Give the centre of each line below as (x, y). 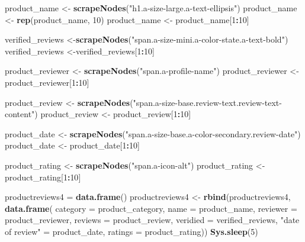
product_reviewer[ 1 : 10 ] (47, 82)
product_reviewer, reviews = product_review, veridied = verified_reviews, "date (152, 220)
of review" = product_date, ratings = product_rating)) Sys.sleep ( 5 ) (131, 231)
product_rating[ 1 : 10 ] (43, 177)
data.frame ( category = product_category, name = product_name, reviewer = (151, 208)
